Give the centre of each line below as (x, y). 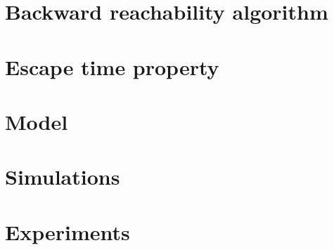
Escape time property (112, 66)
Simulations (63, 177)
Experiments (68, 231)
